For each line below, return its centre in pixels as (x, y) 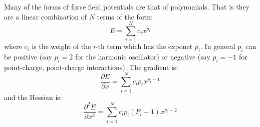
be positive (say (28, 57)
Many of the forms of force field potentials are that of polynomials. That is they (127, 6)
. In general (218, 46)
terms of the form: (125, 16)
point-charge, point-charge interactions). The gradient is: (91, 67)
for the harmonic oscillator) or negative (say (143, 57)
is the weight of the (61, 46)
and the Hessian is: (33, 97)
